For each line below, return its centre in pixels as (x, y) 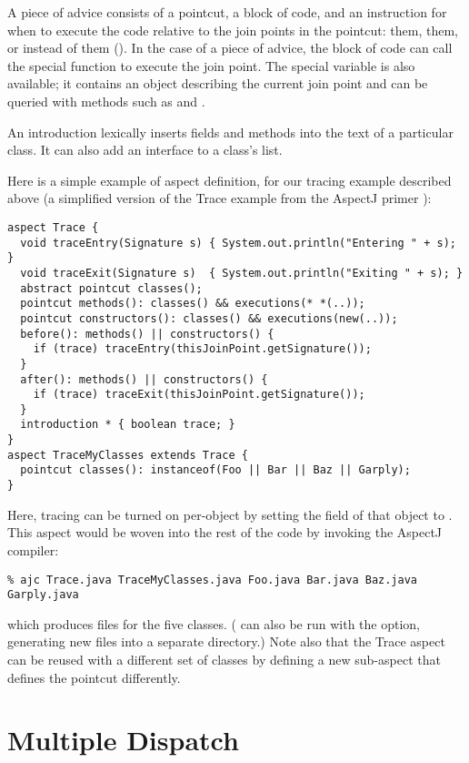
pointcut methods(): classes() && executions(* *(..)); (193, 304)
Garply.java (43, 595)
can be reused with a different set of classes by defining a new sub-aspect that (224, 660)
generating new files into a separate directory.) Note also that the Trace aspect (226, 641)
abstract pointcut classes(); (111, 288)
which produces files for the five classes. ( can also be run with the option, (214, 623)
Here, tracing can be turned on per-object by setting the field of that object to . (230, 514)
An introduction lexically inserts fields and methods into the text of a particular (230, 132)
